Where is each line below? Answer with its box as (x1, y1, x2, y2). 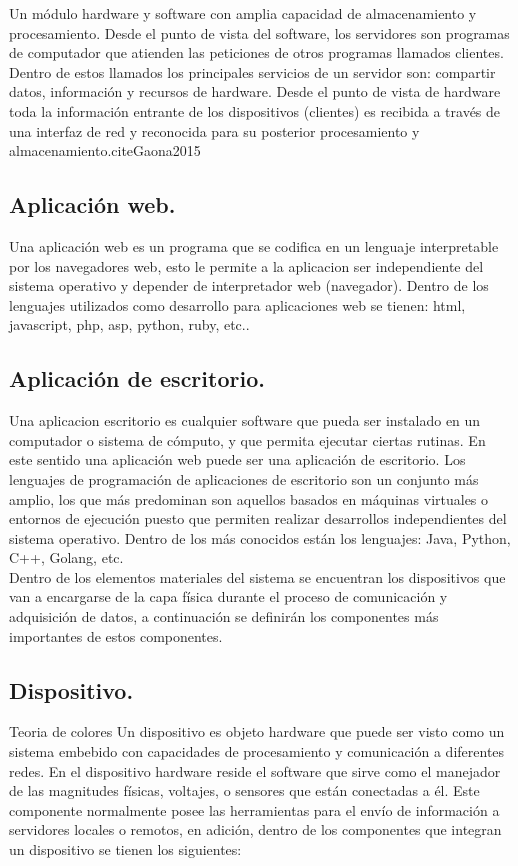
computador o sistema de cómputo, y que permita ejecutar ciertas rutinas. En (9, 429, 486, 450)
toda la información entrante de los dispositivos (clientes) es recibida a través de (9, 100, 501, 121)
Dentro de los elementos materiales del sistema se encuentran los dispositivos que (9, 566, 506, 587)
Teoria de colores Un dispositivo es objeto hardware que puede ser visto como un (9, 721, 505, 742)
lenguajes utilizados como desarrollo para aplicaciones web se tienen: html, (9, 294, 466, 315)
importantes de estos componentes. (9, 625, 223, 646)
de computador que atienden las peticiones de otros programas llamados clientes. (9, 42, 504, 63)
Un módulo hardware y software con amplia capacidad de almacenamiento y (9, 3, 477, 23)
